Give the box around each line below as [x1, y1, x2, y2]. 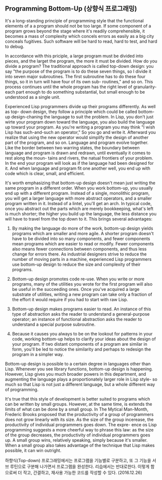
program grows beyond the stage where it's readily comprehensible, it [5, 28, 145, 34]
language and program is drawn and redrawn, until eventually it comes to [5, 150, 151, 156]
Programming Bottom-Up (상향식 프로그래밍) [5, 4, 137, 13]
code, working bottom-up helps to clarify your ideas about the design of [12, 336, 156, 342]
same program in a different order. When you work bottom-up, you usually [5, 185, 153, 191]
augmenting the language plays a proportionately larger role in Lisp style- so [5, 376, 158, 382]
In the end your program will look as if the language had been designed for [5, 160, 154, 166]
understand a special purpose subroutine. [12, 321, 96, 327]
